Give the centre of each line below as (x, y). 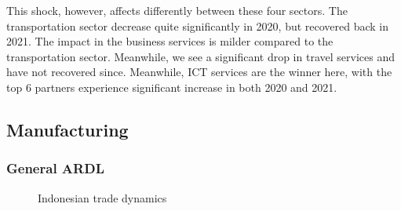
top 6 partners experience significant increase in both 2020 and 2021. (172, 87)
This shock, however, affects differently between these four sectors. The (177, 10)
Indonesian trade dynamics (102, 197)
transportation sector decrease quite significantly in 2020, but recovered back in (198, 25)
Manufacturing (67, 129)
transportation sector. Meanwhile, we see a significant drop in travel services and (200, 56)
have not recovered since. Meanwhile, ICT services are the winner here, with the (199, 72)
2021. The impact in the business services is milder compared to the (170, 41)
